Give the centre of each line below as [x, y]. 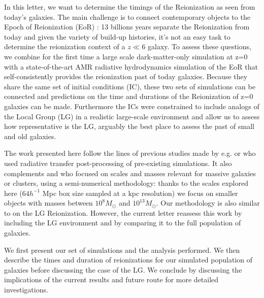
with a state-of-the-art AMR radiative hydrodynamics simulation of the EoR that [131, 66]
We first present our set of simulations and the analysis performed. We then [122, 250]
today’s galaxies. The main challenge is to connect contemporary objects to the [127, 16]
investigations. [26, 290]
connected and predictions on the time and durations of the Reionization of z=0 [129, 96]
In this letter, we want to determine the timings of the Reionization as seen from [130, 7]
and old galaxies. [30, 136]
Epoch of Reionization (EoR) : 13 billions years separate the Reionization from [127, 27]
